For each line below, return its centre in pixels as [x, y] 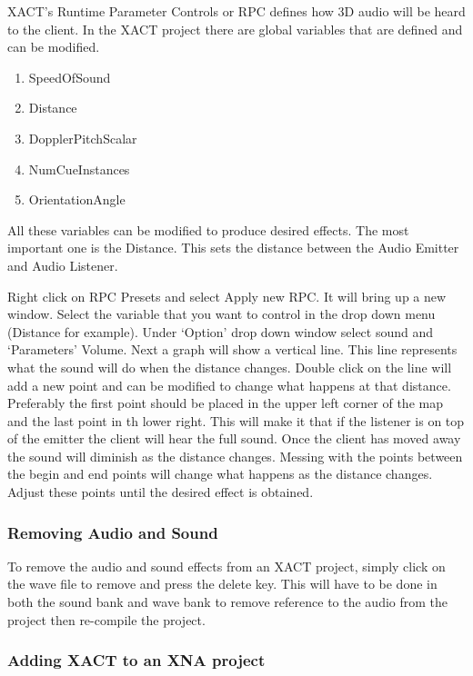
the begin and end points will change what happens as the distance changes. [220, 474]
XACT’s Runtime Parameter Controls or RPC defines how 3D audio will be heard [236, 11]
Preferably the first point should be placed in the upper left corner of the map [225, 403]
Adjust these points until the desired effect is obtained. [161, 492]
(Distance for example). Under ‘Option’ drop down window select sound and [221, 331]
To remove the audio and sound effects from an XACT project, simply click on [226, 566]
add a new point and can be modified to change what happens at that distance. [229, 385]
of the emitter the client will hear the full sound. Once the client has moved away [234, 438]
